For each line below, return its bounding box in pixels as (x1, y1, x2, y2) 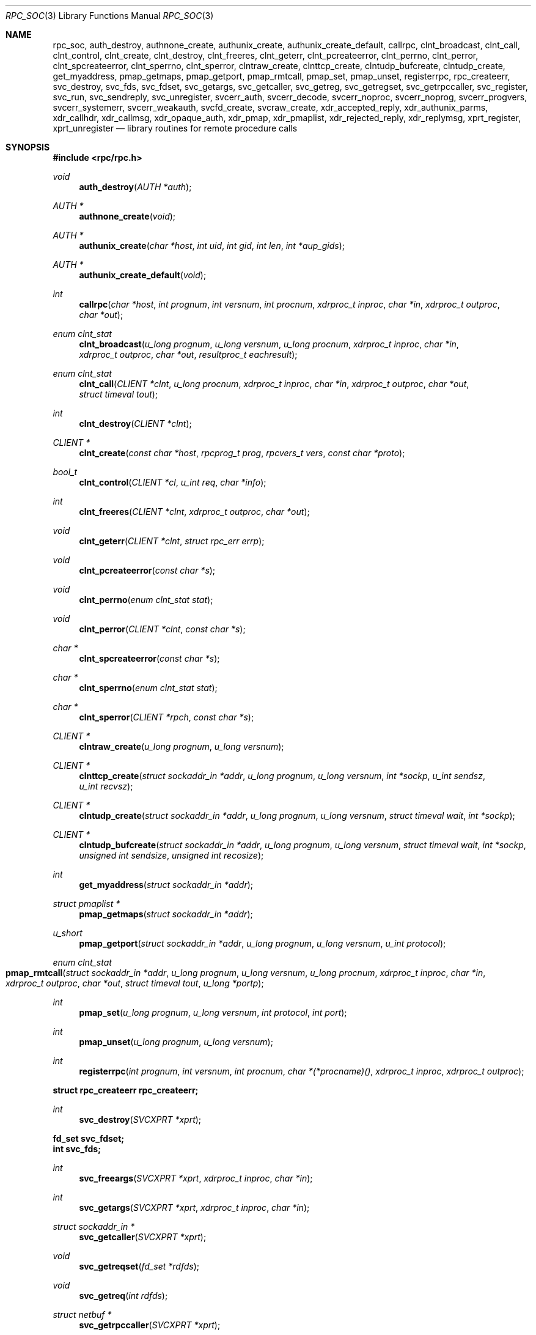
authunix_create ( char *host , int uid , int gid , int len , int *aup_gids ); (79, 240, 345, 251)
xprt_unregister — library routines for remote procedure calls (53, 123, 298, 133)
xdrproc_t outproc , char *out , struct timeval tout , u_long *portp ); (6, 978, 264, 988)
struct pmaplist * (53, 898, 120, 909)
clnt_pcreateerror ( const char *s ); (79, 565, 216, 575)
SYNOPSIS (6, 142, 50, 152)
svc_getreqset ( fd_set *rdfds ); (79, 1261, 200, 1271)
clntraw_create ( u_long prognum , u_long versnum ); (79, 741, 284, 752)
